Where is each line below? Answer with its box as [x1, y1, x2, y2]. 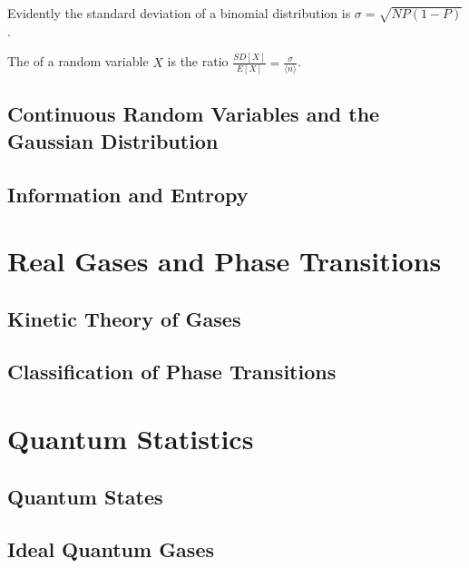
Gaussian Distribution [7, 126, 219, 154]
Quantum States [7, 482, 163, 510]
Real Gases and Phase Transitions [7, 242, 442, 279]
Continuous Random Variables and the [7, 100, 380, 128]
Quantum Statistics [7, 420, 254, 457]
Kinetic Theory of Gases [7, 304, 241, 332]
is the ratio [167, 52, 229, 71]
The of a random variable [7, 52, 149, 71]
